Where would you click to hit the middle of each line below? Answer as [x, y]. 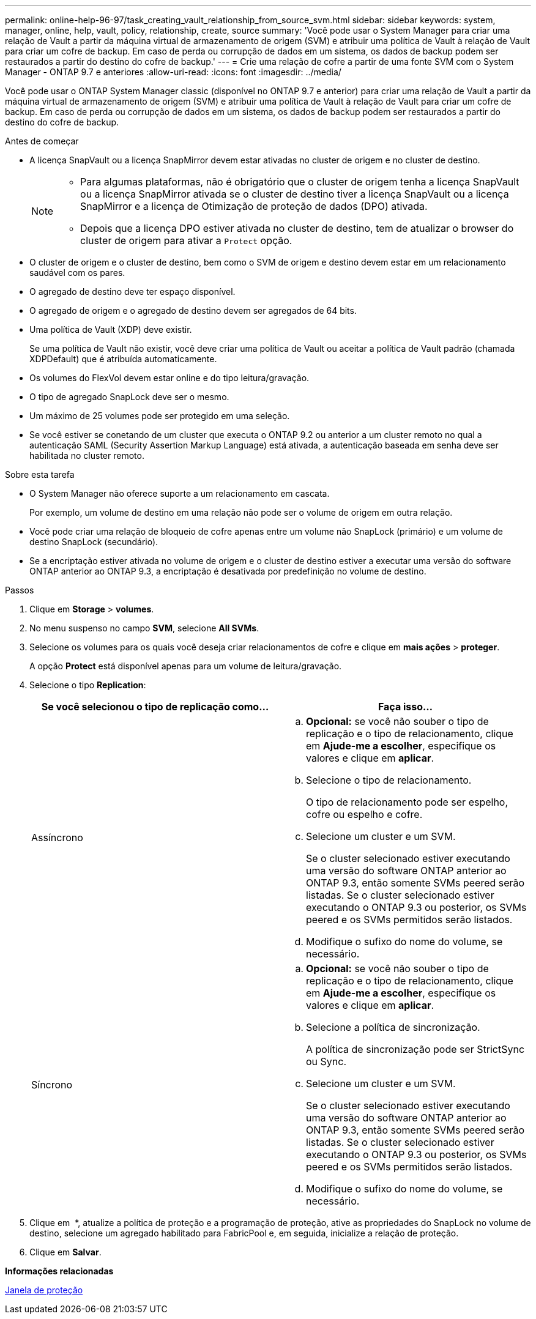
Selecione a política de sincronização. [393, 1027]
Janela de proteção [44, 1290]
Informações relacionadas [59, 1271]
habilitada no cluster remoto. [87, 455]
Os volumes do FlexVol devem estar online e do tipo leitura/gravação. [169, 378]
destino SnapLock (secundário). [94, 542]
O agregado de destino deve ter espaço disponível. [132, 292]
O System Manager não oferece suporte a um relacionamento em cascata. [180, 493]
